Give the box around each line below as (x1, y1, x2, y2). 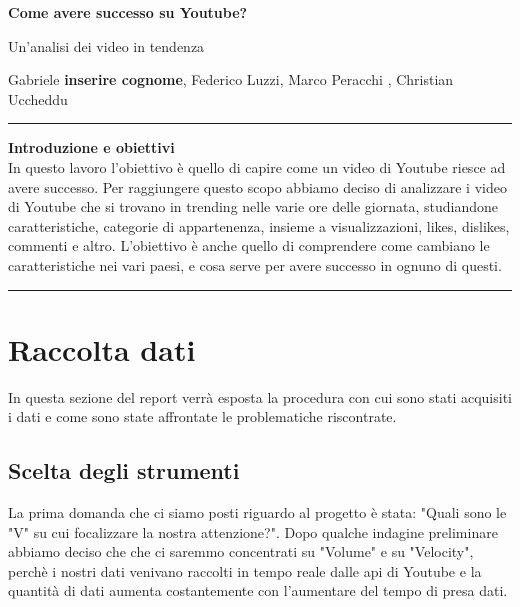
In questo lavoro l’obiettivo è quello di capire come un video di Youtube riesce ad (8, 156, 506, 177)
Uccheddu (8, 88, 68, 109)
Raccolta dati (8, 328, 196, 369)
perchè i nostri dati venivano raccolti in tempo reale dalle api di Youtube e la (8, 560, 482, 581)
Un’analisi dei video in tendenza (8, 35, 205, 56)
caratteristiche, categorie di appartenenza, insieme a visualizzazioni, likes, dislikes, (8, 215, 510, 236)
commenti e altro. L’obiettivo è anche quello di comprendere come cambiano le (8, 235, 490, 256)
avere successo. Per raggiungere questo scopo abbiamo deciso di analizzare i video (8, 176, 507, 197)
